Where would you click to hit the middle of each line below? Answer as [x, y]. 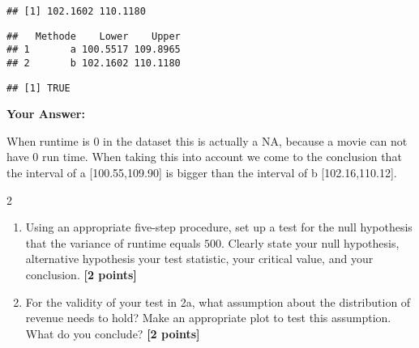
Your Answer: [46, 114]
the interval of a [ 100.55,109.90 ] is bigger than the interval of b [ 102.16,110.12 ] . [202, 173]
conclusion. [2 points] [81, 275]
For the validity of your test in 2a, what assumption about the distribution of [218, 301]
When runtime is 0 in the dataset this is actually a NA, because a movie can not [207, 140]
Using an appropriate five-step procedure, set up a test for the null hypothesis [219, 227]
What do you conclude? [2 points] [113, 333]
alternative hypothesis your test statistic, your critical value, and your [199, 259]
